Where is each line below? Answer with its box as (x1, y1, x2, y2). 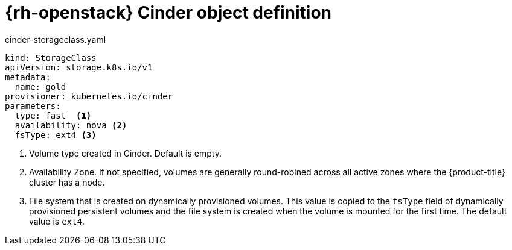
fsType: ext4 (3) (14, 130, 97, 140)
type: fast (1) (14, 110, 92, 120)
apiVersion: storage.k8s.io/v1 (5, 62, 153, 72)
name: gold (14, 81, 66, 92)
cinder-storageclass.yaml (5, 34, 106, 45)
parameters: (5, 101, 61, 111)
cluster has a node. (29, 177, 105, 187)
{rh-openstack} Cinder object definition (5, 2, 332, 23)
